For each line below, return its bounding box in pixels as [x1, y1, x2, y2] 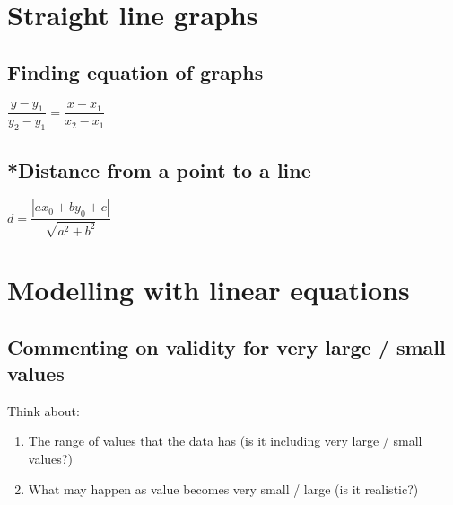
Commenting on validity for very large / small [7, 332, 446, 360]
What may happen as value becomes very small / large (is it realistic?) [28, 479, 419, 498]
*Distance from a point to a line [7, 155, 311, 183]
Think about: [7, 401, 80, 420]
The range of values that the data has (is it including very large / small [28, 431, 423, 450]
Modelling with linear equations [7, 271, 410, 308]
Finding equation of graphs [7, 58, 264, 85]
